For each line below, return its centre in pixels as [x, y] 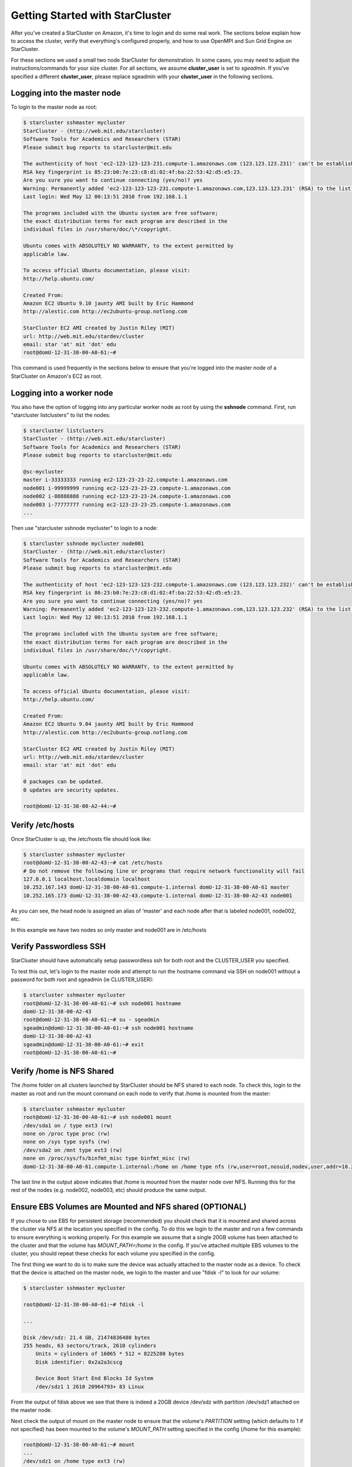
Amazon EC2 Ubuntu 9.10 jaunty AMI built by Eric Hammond [108, 303]
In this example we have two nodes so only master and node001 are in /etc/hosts [109, 929]
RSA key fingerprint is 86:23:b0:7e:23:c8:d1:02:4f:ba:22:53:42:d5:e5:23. [133, 593]
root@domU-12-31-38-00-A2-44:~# [70, 806]
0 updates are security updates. [71, 790]
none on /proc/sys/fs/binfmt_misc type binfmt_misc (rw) [107, 1158]
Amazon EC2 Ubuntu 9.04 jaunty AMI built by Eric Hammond [108, 724]
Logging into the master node [66, 93]
